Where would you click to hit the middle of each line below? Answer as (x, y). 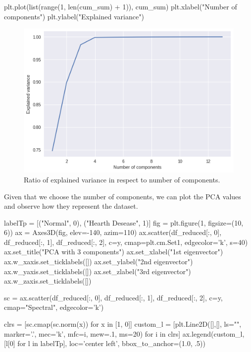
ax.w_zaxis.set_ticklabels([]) (48, 281)
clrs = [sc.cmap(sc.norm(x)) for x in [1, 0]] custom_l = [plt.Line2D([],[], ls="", (123, 324)
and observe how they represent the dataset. (71, 206)
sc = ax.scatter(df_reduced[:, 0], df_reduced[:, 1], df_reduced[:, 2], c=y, (113, 297)
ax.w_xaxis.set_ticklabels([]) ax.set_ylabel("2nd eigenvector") (99, 262)
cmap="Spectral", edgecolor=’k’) (54, 307)
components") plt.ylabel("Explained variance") (74, 16)
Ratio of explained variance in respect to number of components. (122, 179)
